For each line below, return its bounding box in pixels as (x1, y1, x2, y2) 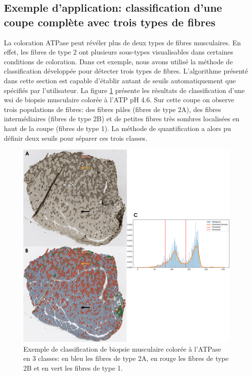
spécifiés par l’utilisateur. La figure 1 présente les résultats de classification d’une (4, 85, 245, 95)
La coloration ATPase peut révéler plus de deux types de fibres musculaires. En (4, 37, 241, 47)
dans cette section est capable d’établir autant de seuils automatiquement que (4, 75, 236, 85)
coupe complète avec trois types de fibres (4, 14, 216, 29)
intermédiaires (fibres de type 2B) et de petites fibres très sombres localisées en (4, 113, 240, 124)
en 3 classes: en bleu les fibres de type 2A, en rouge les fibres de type (23, 353, 229, 363)
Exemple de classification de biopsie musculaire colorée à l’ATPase (23, 343, 221, 354)
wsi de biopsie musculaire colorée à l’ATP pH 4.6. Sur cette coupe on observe (4, 94, 234, 105)
